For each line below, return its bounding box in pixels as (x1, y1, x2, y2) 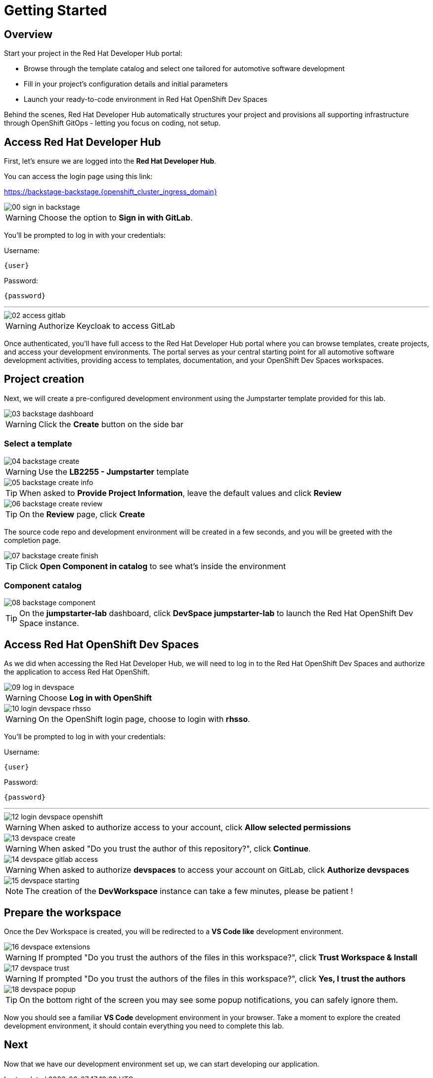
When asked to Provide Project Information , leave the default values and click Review (19, 488, 342, 498)
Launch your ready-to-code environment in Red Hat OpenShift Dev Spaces (24, 95, 267, 104)
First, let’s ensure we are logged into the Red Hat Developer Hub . (4, 157, 216, 166)
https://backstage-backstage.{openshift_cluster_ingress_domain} (4, 187, 217, 196)
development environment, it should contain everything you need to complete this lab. (4, 1022, 284, 1031)
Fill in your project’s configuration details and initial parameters (24, 80, 228, 89)
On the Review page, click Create (19, 509, 145, 519)
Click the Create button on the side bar (38, 419, 183, 429)
